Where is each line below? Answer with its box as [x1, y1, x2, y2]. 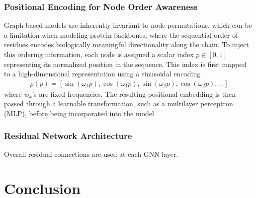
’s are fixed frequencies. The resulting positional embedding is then [32, 88, 236, 99]
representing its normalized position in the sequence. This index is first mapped [4, 59, 247, 69]
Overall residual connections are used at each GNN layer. [4, 148, 178, 159]
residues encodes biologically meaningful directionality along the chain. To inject [4, 39, 249, 50]
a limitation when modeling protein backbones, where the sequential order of [4, 29, 238, 40]
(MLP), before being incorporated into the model [4, 108, 154, 118]
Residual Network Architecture [4, 129, 132, 141]
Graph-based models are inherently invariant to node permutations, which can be [4, 20, 252, 30]
